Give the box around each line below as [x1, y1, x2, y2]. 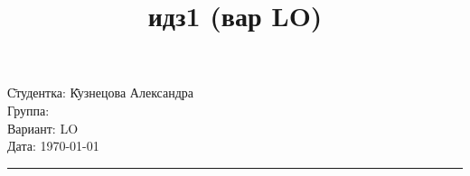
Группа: [7, 100, 50, 119]
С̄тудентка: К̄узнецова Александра [7, 83, 194, 102]
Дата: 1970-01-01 [7, 136, 99, 155]
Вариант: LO [7, 118, 79, 137]
